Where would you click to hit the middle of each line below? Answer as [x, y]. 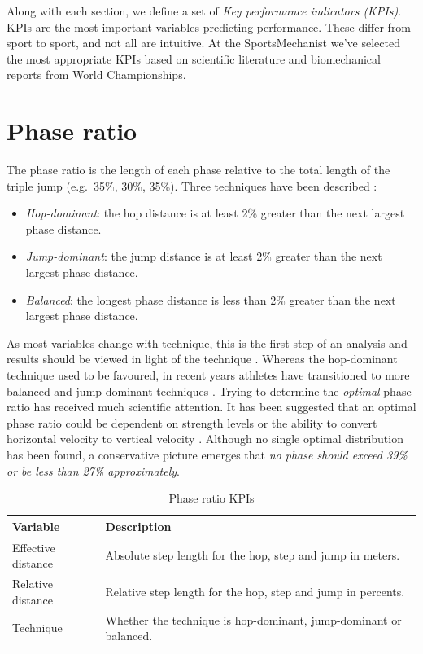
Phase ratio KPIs [211, 498]
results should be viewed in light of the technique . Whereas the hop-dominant [202, 359]
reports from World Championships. [96, 75]
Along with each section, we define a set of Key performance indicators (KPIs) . [204, 11]
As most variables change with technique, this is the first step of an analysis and [207, 342]
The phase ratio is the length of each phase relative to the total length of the [198, 170]
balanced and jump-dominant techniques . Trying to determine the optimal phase [209, 391]
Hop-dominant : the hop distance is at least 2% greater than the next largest [215, 213]
